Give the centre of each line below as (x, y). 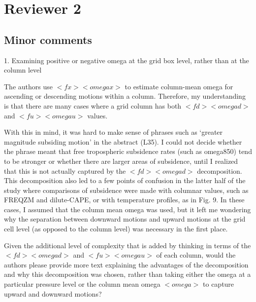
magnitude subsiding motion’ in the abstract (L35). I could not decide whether (123, 141)
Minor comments (48, 39)
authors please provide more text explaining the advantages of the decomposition (126, 264)
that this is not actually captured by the (65, 170)
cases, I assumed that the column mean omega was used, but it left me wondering (128, 209)
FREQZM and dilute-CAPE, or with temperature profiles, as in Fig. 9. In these (124, 200)
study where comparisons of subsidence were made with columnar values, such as (126, 190)
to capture (219, 284)
